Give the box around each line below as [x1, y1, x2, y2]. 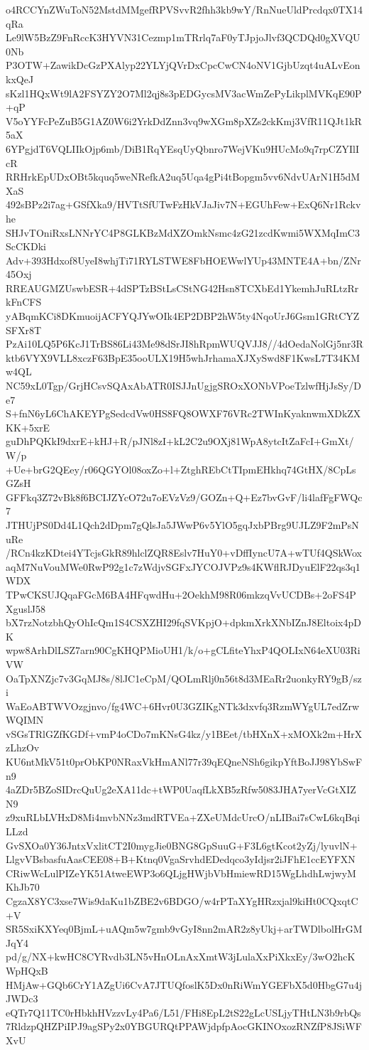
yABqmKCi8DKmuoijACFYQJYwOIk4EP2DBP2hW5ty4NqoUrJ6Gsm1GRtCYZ [6, 309, 360, 323]
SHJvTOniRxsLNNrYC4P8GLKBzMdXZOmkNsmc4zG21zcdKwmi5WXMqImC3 [6, 225, 360, 240]
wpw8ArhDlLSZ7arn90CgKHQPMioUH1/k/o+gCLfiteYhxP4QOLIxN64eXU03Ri [6, 643, 360, 658]
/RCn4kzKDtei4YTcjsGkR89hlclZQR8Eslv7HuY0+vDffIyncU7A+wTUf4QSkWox [6, 545, 362, 560]
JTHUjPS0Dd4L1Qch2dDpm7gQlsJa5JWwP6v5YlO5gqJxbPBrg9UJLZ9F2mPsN [6, 517, 359, 532]
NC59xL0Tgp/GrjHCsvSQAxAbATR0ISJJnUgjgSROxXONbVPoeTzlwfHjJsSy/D [6, 378, 361, 393]
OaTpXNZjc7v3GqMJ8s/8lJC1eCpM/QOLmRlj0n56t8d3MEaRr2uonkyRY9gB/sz [6, 670, 362, 685]
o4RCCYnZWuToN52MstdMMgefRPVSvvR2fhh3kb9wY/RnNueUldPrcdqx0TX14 [6, 2, 363, 16]
